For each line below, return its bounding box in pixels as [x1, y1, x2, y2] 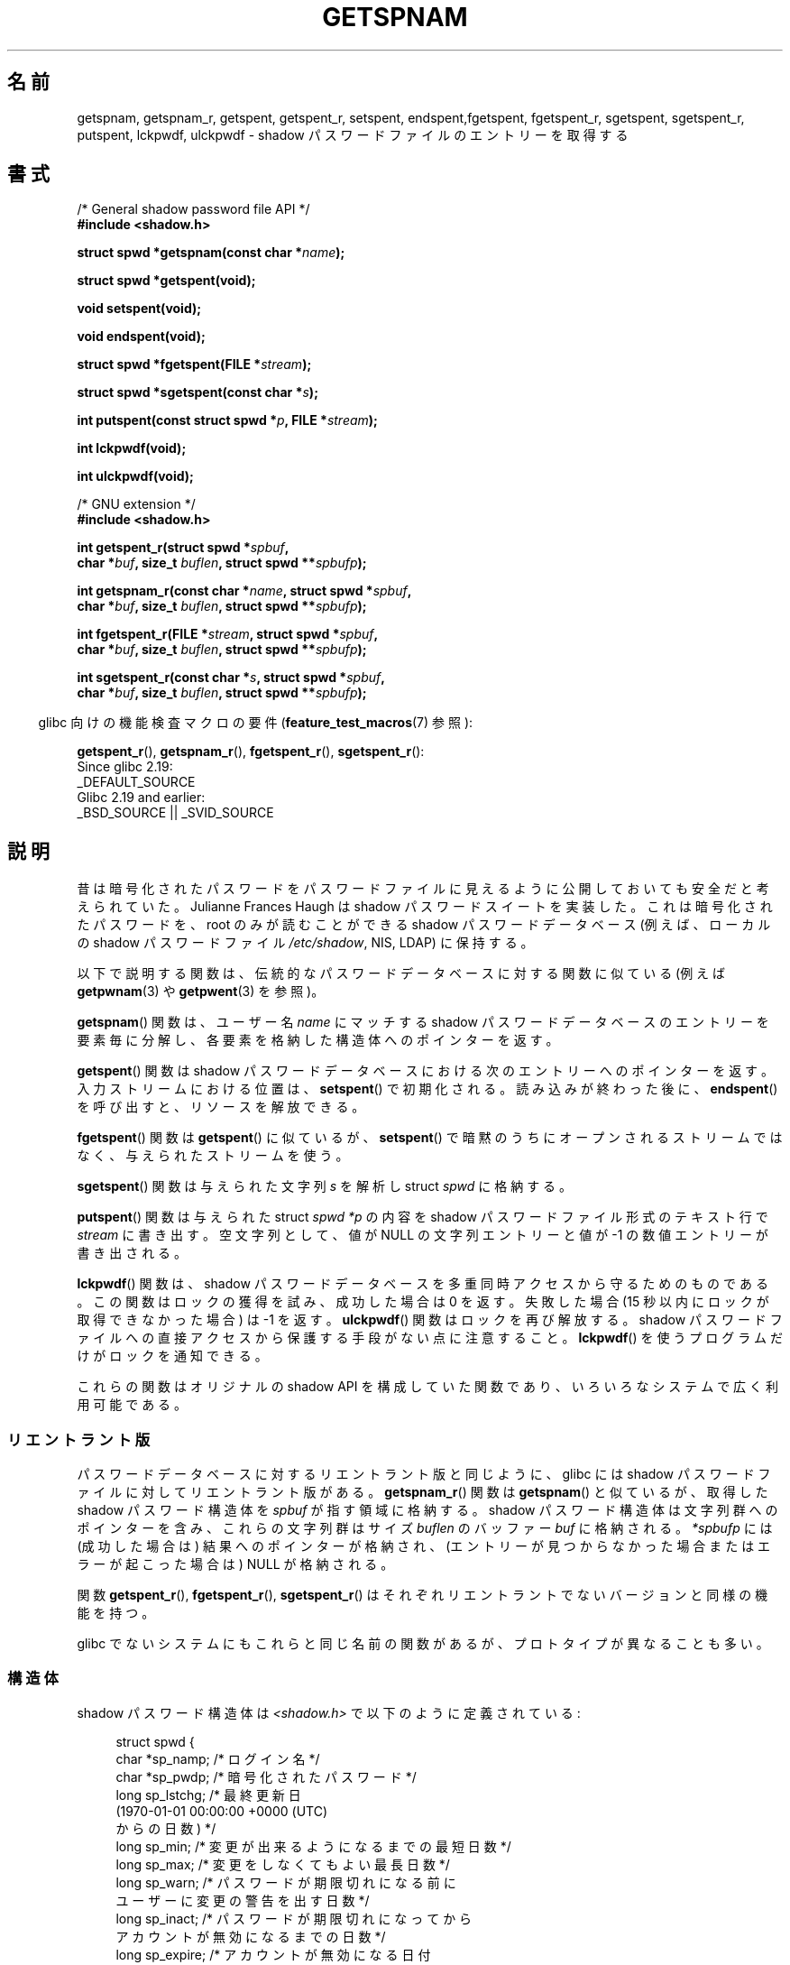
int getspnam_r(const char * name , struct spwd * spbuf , [77, 583, 412, 599]
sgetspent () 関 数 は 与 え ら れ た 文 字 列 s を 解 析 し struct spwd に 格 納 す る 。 [77, 1178, 573, 1195]
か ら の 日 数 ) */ [115, 1820, 216, 1836]
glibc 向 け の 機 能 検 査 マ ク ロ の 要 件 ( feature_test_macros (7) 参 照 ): [38, 715, 473, 731]
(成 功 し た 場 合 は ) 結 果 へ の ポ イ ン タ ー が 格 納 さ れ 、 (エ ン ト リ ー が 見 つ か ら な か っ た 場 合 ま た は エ [77, 1538, 771, 1554]
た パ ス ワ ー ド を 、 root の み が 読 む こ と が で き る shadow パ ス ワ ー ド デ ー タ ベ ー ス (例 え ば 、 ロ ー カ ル [77, 917, 771, 933]
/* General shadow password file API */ [77, 201, 310, 217]
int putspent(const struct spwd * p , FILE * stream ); [77, 412, 378, 429]
